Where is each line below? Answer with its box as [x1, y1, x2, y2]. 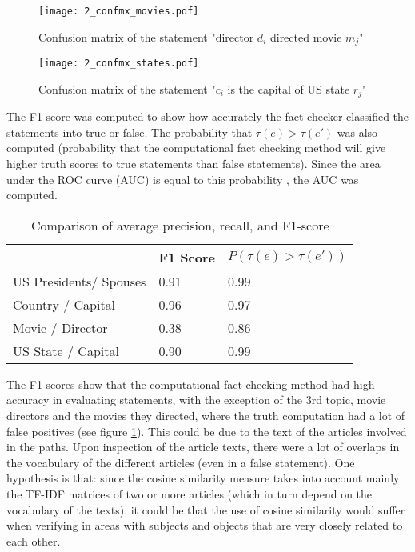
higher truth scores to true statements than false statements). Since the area [6, 155, 381, 171]
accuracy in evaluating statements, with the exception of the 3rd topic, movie [6, 391, 386, 408]
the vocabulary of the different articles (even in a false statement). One [6, 454, 355, 470]
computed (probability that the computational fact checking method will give [6, 139, 386, 156]
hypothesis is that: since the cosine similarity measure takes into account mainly [6, 470, 400, 486]
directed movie [269, 28, 342, 45]
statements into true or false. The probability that [6, 123, 253, 140]
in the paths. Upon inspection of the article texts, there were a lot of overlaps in [6, 438, 400, 455]
